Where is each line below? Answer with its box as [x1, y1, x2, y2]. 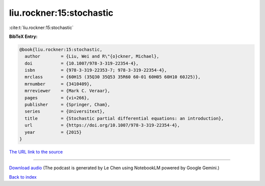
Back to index [9, 174, 37, 180]
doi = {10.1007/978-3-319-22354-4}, [25, 61, 139, 66]
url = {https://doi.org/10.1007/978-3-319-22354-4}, [25, 123, 180, 128]
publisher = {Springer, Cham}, [25, 102, 110, 108]
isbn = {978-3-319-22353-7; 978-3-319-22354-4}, [25, 67, 167, 73]
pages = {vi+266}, [25, 95, 90, 100]
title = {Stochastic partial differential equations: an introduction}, [25, 116, 224, 121]
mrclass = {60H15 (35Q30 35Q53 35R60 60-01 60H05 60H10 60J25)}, [25, 74, 201, 80]
